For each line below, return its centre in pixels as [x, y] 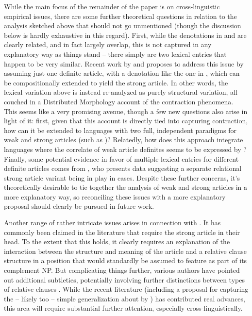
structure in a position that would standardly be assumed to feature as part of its [126, 260]
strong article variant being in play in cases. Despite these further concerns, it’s [122, 177]
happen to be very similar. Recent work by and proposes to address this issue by [124, 63]
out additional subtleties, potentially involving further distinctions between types [124, 279]
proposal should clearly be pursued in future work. [79, 206]
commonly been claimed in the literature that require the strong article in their [122, 232]
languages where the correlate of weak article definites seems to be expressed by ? [125, 149]
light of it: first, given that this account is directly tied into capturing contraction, [126, 121]
